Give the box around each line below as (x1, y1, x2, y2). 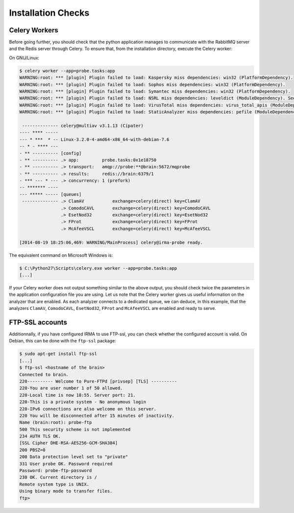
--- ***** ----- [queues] (19, 191, 82, 197)
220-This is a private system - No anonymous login (19, 399, 147, 405)
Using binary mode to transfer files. (19, 488, 113, 494)
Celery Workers (9, 26, 58, 34)
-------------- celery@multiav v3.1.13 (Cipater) (22, 123, 144, 128)
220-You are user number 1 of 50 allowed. (19, 385, 123, 391)
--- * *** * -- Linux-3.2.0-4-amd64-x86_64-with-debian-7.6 (19, 136, 170, 142)
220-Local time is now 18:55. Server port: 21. (19, 392, 136, 398)
